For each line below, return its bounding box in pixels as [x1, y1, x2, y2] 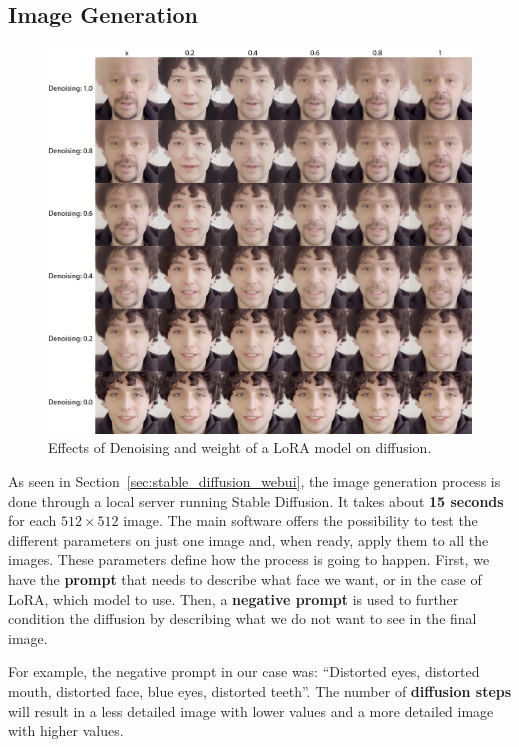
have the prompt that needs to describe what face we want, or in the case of [8, 569, 482, 590]
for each [8, 510, 57, 531]
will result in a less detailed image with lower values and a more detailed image [8, 700, 494, 721]
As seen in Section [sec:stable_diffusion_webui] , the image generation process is [8, 471, 501, 492]
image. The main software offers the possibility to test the [123, 510, 478, 531]
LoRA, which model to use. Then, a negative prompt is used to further [8, 588, 459, 609]
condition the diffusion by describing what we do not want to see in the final [8, 608, 477, 629]
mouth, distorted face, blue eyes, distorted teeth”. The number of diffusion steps [8, 681, 512, 702]
